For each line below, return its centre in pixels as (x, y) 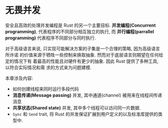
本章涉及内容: (19, 78)
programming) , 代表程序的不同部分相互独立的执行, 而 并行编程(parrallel (80, 31)
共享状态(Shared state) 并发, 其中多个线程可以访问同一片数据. (76, 108)
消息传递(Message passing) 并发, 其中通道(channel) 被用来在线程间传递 (87, 95)
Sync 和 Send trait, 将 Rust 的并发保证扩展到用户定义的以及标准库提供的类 (87, 114)
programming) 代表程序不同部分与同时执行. (51, 38)
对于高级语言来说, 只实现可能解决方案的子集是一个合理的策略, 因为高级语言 (82, 48)
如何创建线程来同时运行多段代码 (46, 89)
